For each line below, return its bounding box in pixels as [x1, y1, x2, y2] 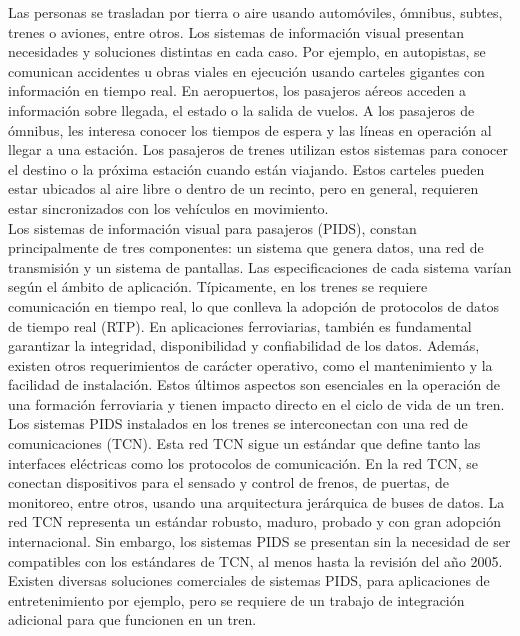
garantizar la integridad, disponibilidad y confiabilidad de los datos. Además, [8, 335, 480, 356]
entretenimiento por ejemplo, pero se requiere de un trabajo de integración [8, 589, 465, 610]
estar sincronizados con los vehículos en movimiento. [8, 197, 329, 218]
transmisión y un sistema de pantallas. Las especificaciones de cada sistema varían [8, 256, 512, 277]
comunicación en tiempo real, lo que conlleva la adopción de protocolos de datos [8, 295, 499, 316]
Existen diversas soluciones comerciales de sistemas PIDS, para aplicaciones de [8, 570, 490, 591]
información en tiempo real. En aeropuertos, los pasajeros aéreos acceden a [8, 80, 467, 101]
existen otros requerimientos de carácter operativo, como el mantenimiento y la [8, 354, 493, 375]
